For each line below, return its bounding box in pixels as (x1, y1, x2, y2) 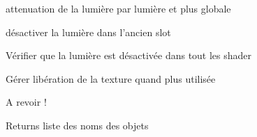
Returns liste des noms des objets (6, 118, 149, 132)
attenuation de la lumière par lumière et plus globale (6, 1, 231, 15)
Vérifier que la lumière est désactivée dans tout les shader (6, 48, 252, 63)
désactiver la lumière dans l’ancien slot (6, 24, 171, 39)
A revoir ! (6, 95, 47, 109)
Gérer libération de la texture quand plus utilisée (6, 71, 216, 86)
